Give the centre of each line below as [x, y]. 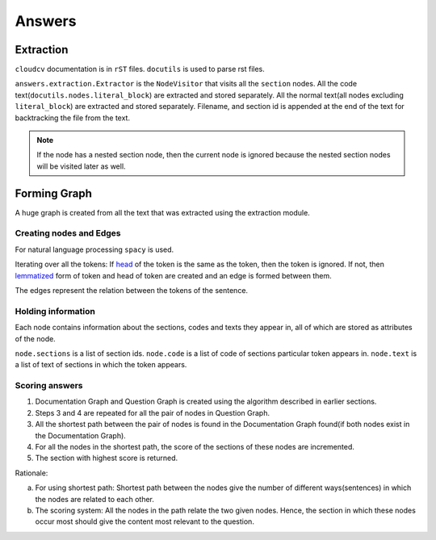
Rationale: [31, 473]
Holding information [55, 311]
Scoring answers [49, 386]
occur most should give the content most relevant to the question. [145, 521]
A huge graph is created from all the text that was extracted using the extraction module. [162, 212]
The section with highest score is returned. [107, 458]
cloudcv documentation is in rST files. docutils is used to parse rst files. [140, 69]
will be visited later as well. [81, 166]
